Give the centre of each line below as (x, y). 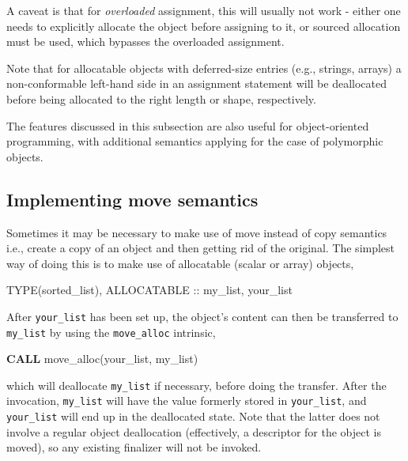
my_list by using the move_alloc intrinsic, (111, 332)
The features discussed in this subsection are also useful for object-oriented (188, 125)
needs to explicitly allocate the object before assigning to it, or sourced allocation (204, 26)
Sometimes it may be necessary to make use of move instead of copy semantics (197, 232)
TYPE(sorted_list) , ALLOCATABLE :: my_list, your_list (149, 290)
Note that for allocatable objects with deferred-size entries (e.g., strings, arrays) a (204, 68)
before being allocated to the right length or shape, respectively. (161, 98)
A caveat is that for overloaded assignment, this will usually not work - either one (204, 10)
